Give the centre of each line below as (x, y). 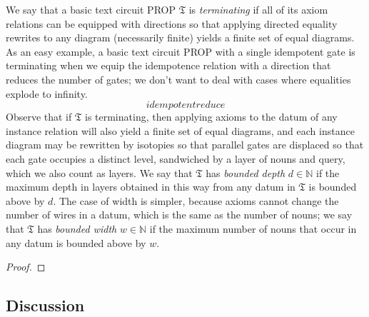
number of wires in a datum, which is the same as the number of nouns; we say (179, 215)
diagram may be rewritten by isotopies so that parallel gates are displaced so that (185, 145)
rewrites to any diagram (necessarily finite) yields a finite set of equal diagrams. (180, 37)
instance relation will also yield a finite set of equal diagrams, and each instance (180, 130)
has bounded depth (246, 172)
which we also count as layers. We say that (99, 172)
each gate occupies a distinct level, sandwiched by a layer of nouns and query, (176, 158)
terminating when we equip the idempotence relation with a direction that (168, 65)
